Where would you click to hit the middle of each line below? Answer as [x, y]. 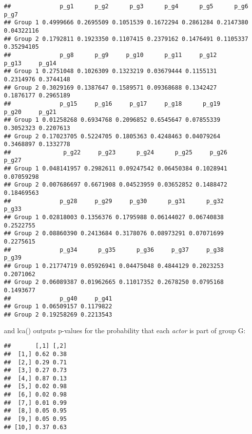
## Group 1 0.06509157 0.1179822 [58, 307]
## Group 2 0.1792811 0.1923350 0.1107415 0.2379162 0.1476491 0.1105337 [126, 39]
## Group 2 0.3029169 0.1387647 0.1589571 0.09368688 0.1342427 [110, 87]
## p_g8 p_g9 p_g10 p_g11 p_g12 [110, 55]
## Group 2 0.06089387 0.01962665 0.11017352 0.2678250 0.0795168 [114, 282]
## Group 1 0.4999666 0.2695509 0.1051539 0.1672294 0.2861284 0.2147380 [126, 23]
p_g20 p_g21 [30, 112]
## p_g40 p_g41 [58, 298]
